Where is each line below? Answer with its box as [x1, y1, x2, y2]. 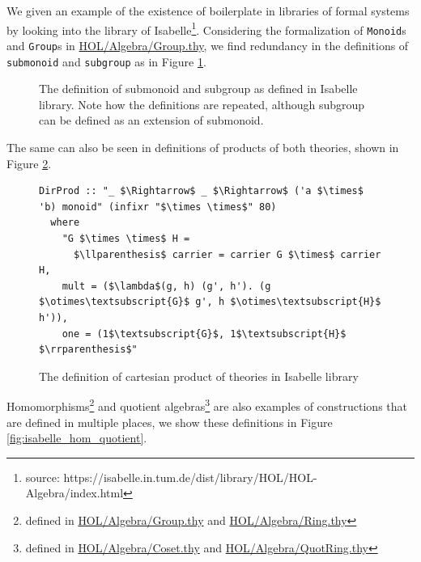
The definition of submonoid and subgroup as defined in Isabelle [39, 80, 358, 97]
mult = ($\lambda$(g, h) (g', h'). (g [62, 280, 271, 292]
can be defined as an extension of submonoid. [39, 112, 264, 129]
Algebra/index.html [25, 484, 124, 501]
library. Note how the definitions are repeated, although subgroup [39, 95, 365, 112]
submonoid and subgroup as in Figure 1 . [6, 53, 206, 70]
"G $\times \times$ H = [62, 232, 190, 244]
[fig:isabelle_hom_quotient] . [6, 429, 147, 446]
